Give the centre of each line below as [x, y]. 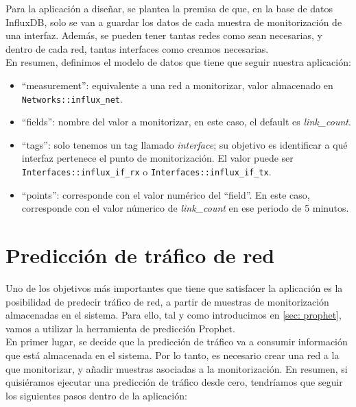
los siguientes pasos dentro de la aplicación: [96, 395]
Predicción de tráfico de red [140, 255]
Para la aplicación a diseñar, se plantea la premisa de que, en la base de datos [169, 8]
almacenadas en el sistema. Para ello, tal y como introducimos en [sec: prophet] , [174, 315]
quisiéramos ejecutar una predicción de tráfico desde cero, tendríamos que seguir [174, 382]
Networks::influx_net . [72, 98]
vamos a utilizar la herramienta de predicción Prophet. [120, 328]
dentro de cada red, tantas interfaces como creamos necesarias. [137, 48]
